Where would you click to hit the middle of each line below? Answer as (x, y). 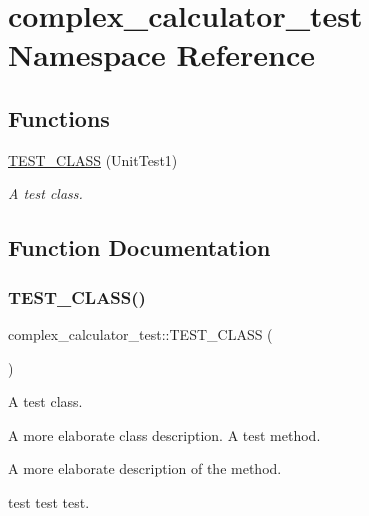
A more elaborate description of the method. (145, 468)
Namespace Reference (161, 54)
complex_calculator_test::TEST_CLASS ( (140, 333)
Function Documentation (139, 247)
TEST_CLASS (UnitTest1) (93, 159)
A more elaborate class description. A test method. (164, 434)
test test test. (49, 501)
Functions (59, 117)
